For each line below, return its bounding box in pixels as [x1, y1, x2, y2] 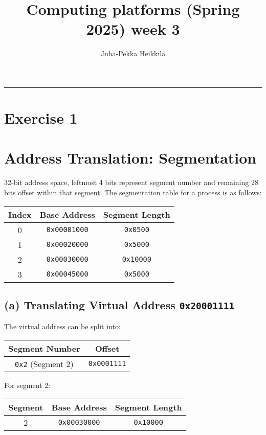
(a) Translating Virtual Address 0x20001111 [4, 296, 235, 312]
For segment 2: [4, 379, 51, 390]
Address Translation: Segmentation [4, 147, 257, 168]
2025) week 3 [86, 18, 180, 39]
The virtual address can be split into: [4, 321, 121, 332]
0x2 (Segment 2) [15, 357, 74, 370]
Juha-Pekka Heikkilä [100, 48, 166, 59]
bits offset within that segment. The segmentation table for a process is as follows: [4, 187, 262, 197]
